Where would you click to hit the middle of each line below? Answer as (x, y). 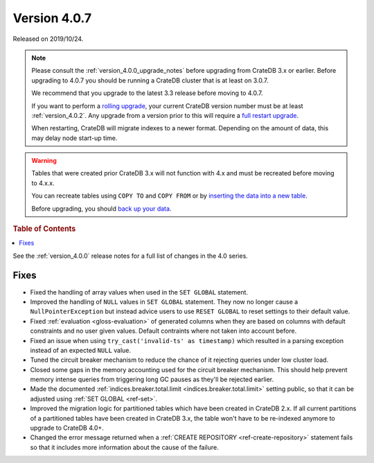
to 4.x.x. (43, 183)
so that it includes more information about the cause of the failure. (125, 447)
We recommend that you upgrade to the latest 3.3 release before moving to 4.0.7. (147, 93)
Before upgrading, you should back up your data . (101, 209)
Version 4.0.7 (52, 18)
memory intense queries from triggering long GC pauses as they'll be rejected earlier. (152, 379)
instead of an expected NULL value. (81, 350)
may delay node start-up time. (74, 138)
